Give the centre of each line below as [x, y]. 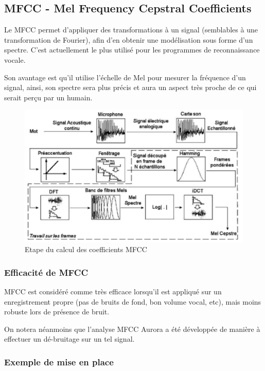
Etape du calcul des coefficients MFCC [86, 249]
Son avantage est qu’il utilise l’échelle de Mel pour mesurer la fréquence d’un [125, 77]
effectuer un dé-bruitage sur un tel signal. [69, 339]
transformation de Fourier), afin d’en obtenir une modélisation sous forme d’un [129, 39]
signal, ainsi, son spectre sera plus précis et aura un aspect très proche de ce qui [130, 87]
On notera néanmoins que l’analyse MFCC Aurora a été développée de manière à [132, 329]
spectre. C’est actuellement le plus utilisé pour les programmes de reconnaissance [132, 50]
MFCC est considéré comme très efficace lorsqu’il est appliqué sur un [113, 291]
